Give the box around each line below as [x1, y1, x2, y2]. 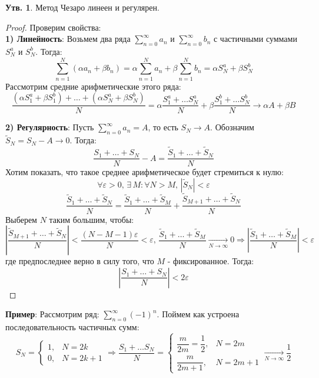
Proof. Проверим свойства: [5, 21, 101, 33]
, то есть [148, 121, 178, 133]
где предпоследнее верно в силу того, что [5, 255, 154, 267]
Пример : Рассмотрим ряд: [5, 308, 99, 320]
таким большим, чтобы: [49, 213, 134, 225]
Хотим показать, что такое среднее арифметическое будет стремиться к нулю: [5, 166, 284, 178]
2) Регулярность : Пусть [5, 121, 94, 133]
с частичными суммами [213, 32, 297, 45]
